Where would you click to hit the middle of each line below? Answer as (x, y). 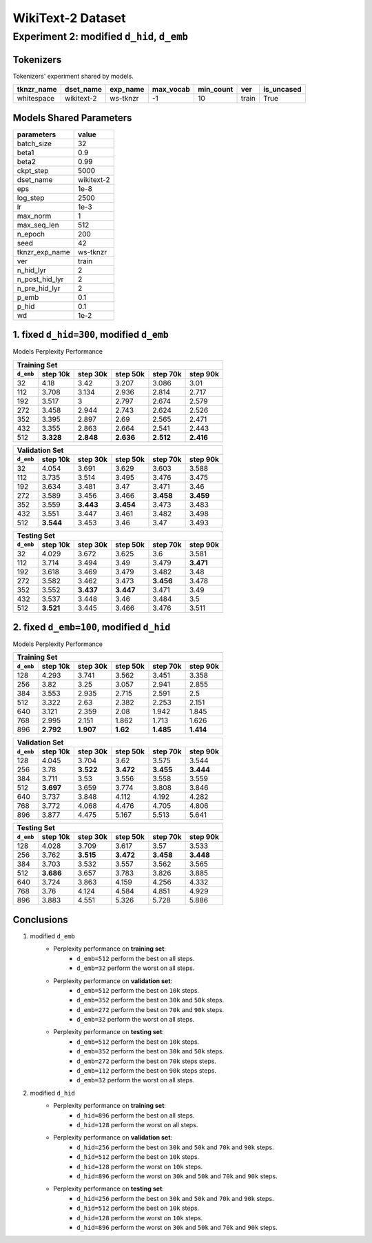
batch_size (34, 143)
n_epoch (31, 234)
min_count (215, 90)
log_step (31, 198)
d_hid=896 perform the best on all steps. (136, 1115)
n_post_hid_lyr (40, 279)
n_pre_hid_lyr (39, 288)
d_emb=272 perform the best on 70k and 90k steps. (151, 1009)
